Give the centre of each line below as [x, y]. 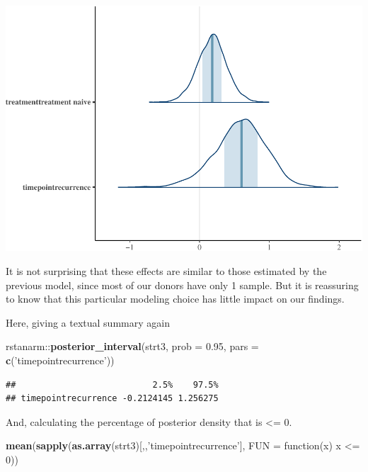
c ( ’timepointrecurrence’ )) [60, 360]
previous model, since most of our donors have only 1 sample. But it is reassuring [182, 285]
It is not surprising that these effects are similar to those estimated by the [166, 270]
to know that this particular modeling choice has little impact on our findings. [175, 299]
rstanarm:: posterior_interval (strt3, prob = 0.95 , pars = [132, 346]
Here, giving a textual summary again [88, 322]
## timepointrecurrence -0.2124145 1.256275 [112, 399]
